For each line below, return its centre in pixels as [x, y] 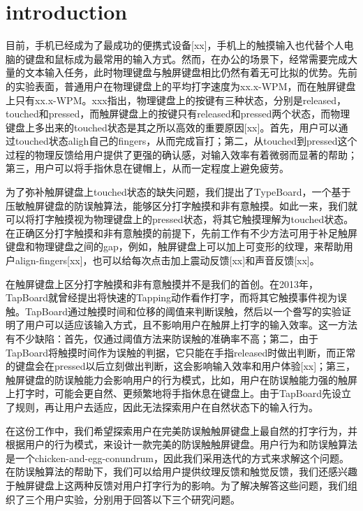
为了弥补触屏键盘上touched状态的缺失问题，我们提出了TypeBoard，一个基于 [178, 192]
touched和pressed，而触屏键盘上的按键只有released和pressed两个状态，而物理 [178, 114]
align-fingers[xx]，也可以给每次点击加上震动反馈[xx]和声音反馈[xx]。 [167, 260]
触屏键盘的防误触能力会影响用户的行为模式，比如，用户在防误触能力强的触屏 [181, 379]
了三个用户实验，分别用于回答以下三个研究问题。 [127, 499]
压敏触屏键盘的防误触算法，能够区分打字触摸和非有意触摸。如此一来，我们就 [181, 205]
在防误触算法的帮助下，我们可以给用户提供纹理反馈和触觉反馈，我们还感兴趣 [181, 472]
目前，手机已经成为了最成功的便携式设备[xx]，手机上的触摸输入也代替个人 [175, 45]
